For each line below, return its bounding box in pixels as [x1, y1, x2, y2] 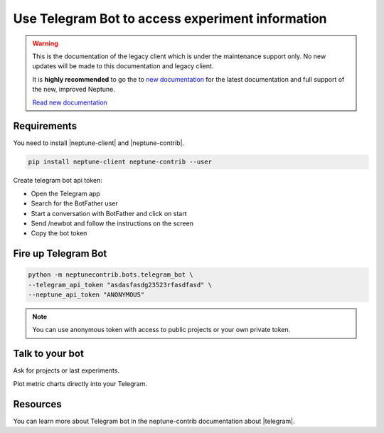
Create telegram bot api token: [13, 176, 102, 185]
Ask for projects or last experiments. [13, 366, 120, 375]
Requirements [13, 120, 78, 132]
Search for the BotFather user [31, 199, 118, 208]
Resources [13, 398, 62, 410]
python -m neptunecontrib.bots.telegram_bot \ [28, 271, 193, 279]
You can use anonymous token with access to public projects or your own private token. [32, 326, 291, 334]
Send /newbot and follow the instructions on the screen [31, 219, 193, 228]
